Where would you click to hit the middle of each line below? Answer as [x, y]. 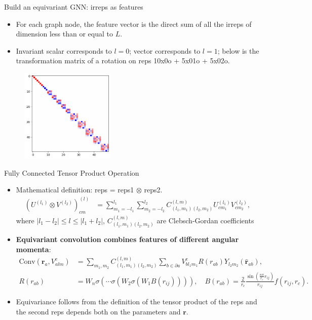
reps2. [153, 190]
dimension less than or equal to [65, 34]
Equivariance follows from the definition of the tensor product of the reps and [136, 302]
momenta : [33, 249]
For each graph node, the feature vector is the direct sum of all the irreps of [134, 24]
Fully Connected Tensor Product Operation [72, 172]
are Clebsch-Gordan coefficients [205, 220]
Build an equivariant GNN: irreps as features [74, 7]
